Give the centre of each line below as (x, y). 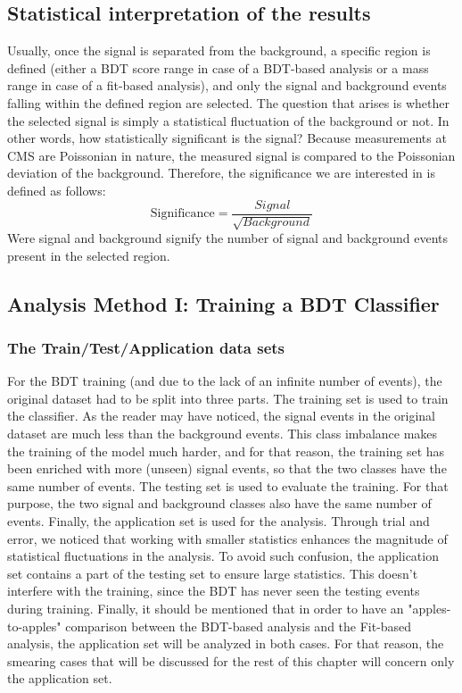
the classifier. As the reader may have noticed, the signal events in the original (222, 416)
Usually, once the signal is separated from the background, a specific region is (219, 50)
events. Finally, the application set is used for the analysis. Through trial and (219, 520)
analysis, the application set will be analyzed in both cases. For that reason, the (226, 643)
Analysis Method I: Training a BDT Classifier (223, 303)
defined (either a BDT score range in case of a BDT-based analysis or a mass (218, 67)
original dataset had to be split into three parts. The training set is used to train (228, 398)
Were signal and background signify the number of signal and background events (228, 238)
